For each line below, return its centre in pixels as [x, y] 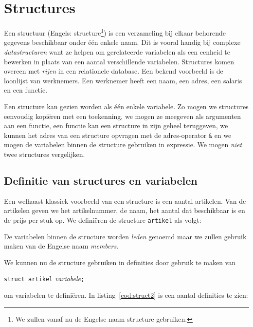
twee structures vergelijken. [45, 154]
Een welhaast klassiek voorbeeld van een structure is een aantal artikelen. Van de [125, 201]
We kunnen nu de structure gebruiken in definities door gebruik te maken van [120, 262]
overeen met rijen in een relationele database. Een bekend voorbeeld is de [114, 71]
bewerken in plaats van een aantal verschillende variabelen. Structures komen [119, 61]
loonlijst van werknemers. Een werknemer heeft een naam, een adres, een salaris [123, 80]
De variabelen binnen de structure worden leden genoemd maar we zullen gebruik [125, 236]
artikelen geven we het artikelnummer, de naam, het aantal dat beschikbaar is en [125, 210]
